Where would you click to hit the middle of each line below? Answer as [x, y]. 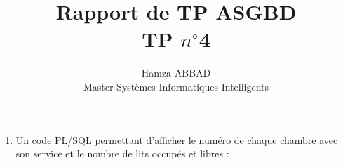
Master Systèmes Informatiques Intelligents [176, 86]
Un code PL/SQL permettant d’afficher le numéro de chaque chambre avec [177, 139]
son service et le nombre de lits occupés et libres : [122, 153]
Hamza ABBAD [176, 73]
